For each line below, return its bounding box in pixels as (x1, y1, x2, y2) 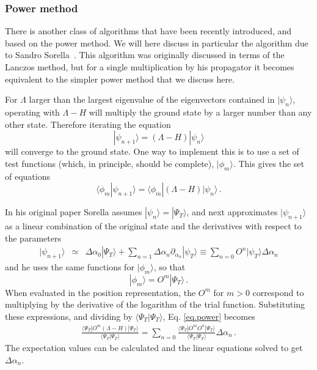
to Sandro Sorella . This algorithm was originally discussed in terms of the (5, 48, 285, 61)
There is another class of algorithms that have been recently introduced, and (5, 24, 292, 37)
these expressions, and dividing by (5, 309, 133, 322)
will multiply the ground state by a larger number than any (89, 105, 312, 118)
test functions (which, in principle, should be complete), (5, 157, 214, 169)
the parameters (5, 231, 61, 244)
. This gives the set (233, 157, 304, 169)
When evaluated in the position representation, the (5, 286, 196, 298)
